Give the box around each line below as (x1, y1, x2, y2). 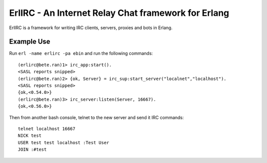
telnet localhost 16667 (18, 126, 76, 131)
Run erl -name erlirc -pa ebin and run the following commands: (9, 50, 153, 56)
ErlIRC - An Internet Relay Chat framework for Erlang (9, 7, 229, 18)
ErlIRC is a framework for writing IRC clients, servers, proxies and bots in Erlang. (9, 25, 173, 31)
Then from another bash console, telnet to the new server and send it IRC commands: (9, 114, 184, 121)
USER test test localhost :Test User (18, 140, 110, 145)
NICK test (18, 133, 42, 138)
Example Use (9, 38, 50, 46)
